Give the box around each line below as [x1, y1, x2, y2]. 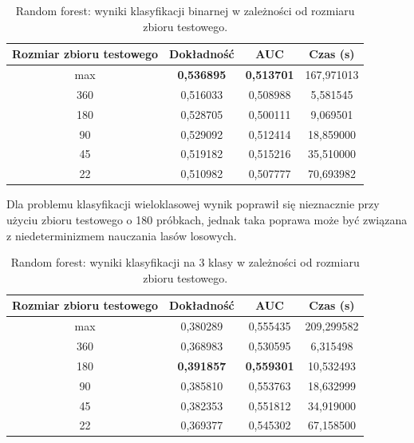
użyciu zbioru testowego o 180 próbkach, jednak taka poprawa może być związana [6, 211, 408, 227]
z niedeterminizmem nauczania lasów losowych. [6, 227, 237, 243]
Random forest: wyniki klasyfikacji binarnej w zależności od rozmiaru [15, 2, 355, 18]
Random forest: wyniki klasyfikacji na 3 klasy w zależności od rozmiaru [10, 254, 360, 271]
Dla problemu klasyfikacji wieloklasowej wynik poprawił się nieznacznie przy [6, 196, 380, 212]
